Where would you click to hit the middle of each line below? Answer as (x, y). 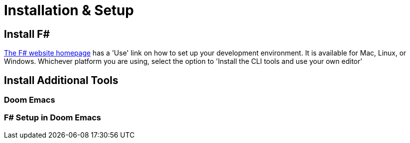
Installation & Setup (69, 10)
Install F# (27, 34)
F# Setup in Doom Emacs (53, 118)
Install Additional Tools (61, 80)
